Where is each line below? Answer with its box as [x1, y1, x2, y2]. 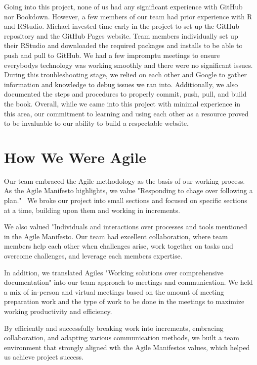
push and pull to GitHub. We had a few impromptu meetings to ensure [4, 50, 220, 60]
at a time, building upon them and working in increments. [4, 205, 180, 215]
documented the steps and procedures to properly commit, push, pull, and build [4, 89, 247, 99]
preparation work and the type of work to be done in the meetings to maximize [4, 296, 245, 307]
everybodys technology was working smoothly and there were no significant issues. [4, 59, 253, 70]
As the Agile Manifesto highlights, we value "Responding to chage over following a [4, 185, 253, 196]
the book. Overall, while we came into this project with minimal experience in [4, 98, 241, 108]
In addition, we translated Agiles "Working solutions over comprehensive [4, 267, 224, 277]
